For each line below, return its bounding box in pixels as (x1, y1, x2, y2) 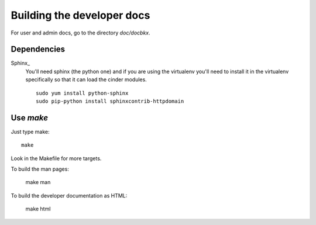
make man (25, 179, 51, 186)
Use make (11, 113, 49, 123)
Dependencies (11, 44, 66, 54)
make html (25, 205, 51, 213)
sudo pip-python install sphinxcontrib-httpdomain (36, 98, 184, 105)
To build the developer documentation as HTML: (11, 192, 128, 199)
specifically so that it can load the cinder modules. (25, 76, 147, 83)
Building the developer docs (11, 9, 150, 22)
